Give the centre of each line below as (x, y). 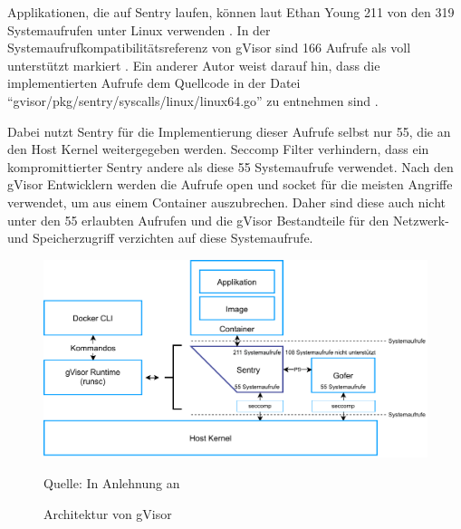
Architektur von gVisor (108, 513)
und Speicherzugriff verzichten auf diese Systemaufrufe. (160, 238)
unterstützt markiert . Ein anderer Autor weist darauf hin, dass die (194, 65)
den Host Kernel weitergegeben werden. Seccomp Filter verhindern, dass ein (218, 149)
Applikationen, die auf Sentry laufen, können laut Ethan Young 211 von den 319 (231, 12)
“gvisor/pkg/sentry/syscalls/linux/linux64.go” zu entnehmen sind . (193, 100)
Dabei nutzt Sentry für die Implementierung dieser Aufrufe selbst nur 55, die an (229, 131)
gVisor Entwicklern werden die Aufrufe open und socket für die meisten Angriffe (230, 184)
